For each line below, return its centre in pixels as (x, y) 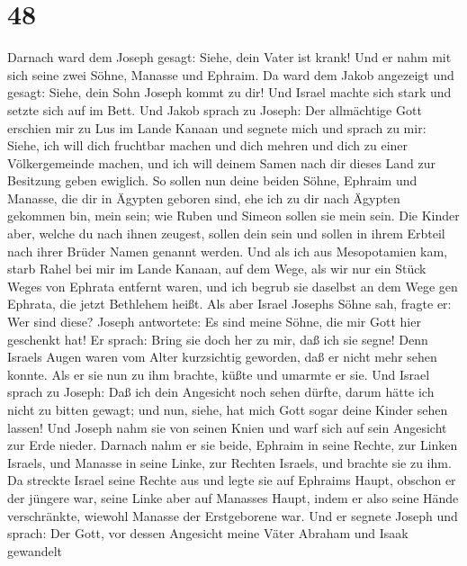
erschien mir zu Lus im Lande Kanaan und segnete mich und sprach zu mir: (217, 127)
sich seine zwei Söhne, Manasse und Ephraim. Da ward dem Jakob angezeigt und (231, 74)
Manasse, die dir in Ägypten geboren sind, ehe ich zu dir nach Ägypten (204, 198)
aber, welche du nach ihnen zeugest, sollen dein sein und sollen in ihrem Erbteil (226, 234)
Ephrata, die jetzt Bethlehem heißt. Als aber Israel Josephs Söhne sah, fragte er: (229, 304)
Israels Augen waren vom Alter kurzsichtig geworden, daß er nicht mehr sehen (222, 357)
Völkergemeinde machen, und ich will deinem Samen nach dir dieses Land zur (222, 162)
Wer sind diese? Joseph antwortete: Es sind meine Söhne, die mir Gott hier (214, 322)
